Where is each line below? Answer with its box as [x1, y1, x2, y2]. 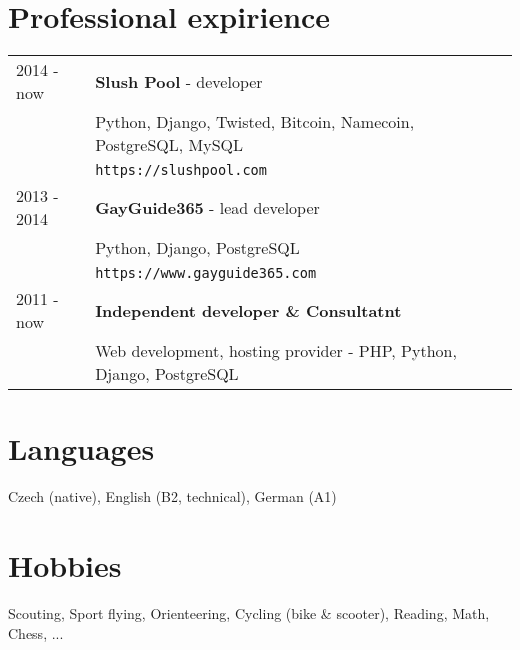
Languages [8, 428, 155, 469]
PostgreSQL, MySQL [95, 133, 244, 157]
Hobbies [8, 545, 122, 586]
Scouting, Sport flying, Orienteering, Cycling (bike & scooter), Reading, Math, [8, 602, 490, 623]
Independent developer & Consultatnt [95, 298, 402, 322]
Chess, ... [8, 622, 64, 643]
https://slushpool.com [95, 162, 267, 179]
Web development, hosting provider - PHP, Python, [95, 339, 457, 363]
